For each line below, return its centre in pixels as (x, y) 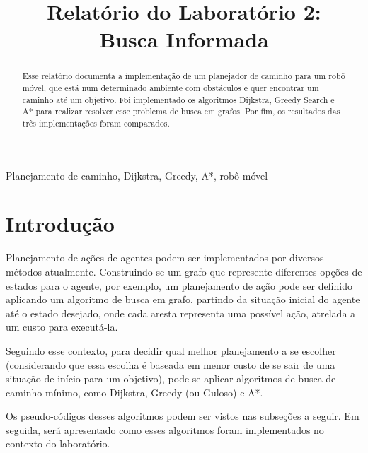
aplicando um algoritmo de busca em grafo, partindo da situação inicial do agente (183, 299)
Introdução (60, 224)
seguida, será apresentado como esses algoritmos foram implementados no (165, 429)
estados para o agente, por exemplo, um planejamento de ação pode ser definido (179, 285)
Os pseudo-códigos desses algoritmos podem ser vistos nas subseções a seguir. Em (183, 416)
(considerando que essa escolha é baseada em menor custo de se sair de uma (171, 364)
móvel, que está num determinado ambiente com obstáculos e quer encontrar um (171, 88)
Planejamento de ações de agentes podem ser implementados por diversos (165, 258)
